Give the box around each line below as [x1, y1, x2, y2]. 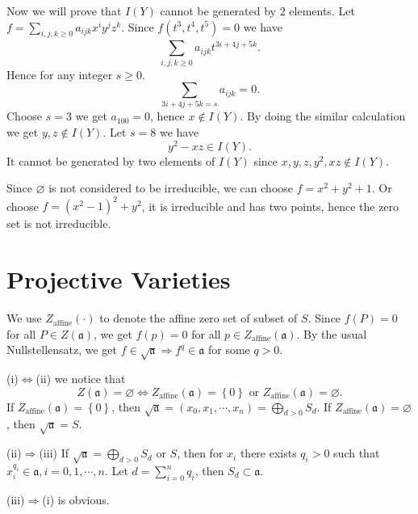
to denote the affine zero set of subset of [99, 310, 298, 327]
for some [207, 341, 250, 358]
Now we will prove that [6, 2, 122, 19]
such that [333, 444, 380, 461]
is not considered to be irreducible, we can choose [48, 179, 294, 196]
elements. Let [289, 2, 355, 19]
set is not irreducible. [6, 215, 111, 232]
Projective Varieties [6, 263, 231, 296]
